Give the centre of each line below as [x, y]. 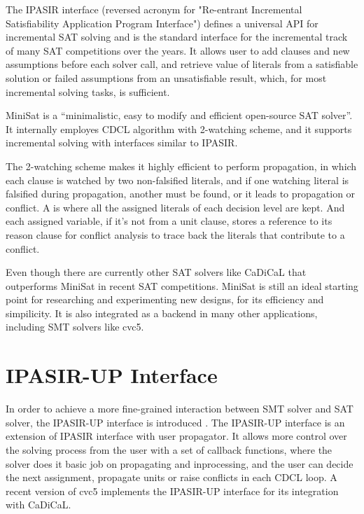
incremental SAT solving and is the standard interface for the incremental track [177, 37]
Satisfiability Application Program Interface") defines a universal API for [162, 23]
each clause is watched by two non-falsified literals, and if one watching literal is [177, 180]
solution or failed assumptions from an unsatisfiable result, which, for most [166, 77]
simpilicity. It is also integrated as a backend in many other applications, [162, 313]
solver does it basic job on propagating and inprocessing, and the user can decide [180, 463]
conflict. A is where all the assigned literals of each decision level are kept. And [175, 207]
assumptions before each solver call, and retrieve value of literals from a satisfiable [182, 64]
